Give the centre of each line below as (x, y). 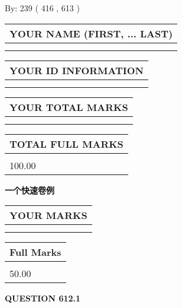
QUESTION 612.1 (43, 298)
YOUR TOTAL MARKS (69, 107)
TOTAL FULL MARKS (66, 144)
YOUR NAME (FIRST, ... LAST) (91, 33)
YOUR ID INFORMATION (77, 70)
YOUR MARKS (48, 215)
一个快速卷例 (30, 190)
